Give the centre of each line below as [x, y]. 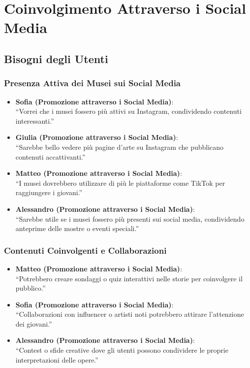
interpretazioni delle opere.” [57, 359]
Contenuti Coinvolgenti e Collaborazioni [85, 250]
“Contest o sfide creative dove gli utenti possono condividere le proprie [122, 350]
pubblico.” [31, 288]
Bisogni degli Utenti [56, 58]
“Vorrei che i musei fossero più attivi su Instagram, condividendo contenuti [128, 111]
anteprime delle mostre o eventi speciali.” [77, 228]
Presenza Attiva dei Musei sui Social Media [93, 83]
